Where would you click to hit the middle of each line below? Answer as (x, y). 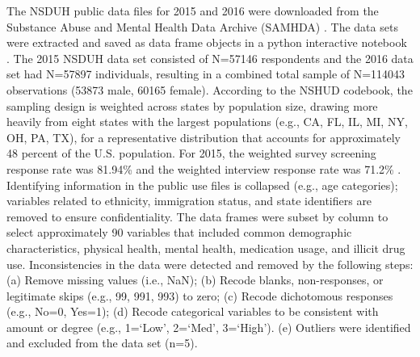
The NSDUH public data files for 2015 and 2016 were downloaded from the (193, 10)
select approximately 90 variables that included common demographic (179, 232)
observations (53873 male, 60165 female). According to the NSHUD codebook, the (210, 89)
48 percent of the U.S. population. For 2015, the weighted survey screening (191, 153)
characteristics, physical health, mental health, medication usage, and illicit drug (206, 248)
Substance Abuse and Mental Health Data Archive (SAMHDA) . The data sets (202, 26)
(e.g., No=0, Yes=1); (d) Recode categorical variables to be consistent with (193, 311)
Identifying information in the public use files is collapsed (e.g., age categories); (202, 185)
